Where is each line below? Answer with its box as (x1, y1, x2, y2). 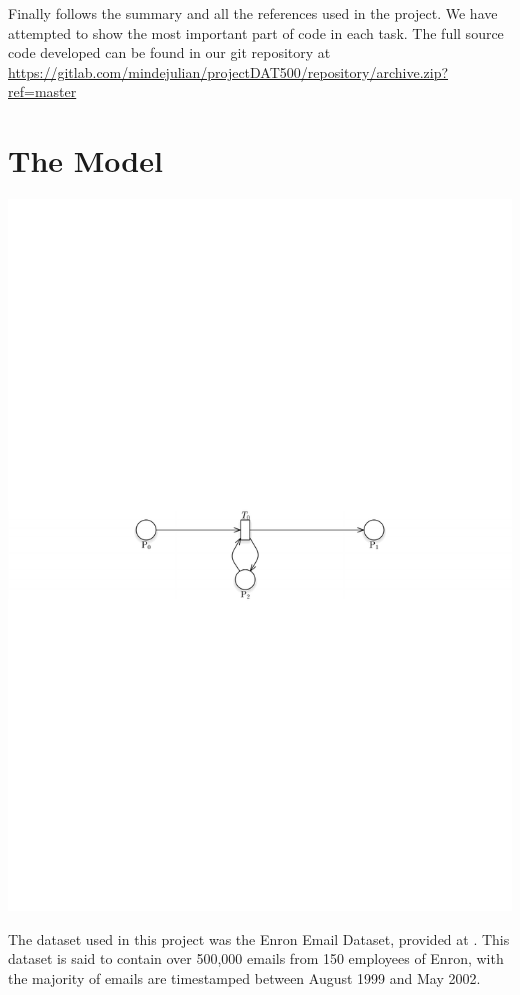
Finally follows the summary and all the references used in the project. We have (8, 3, 498, 23)
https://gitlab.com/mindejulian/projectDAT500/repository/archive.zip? (8, 61, 449, 82)
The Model (8, 140, 163, 181)
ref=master (8, 81, 77, 102)
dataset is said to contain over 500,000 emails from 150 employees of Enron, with (8, 948, 504, 969)
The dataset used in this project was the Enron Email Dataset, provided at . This (8, 928, 510, 949)
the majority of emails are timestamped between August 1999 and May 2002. (8, 968, 481, 989)
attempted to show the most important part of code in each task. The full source (8, 22, 504, 43)
